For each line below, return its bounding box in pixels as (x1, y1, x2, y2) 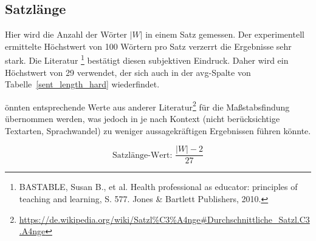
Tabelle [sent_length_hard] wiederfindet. (5, 78, 160, 90)
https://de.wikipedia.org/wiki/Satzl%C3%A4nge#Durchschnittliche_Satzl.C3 (19, 212, 310, 225)
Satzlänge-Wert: (112, 151, 173, 160)
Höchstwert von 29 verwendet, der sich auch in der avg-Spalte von (5, 66, 251, 78)
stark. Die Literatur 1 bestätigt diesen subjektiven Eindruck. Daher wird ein (5, 52, 289, 67)
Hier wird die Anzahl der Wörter (5, 28, 127, 41)
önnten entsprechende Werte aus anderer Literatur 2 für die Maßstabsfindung (5, 98, 290, 113)
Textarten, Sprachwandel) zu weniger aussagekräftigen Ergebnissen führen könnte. (5, 124, 311, 137)
